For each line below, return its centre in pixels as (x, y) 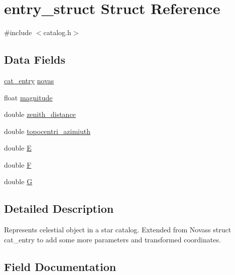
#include (18, 32)
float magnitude (28, 97)
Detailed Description (59, 209)
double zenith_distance (40, 114)
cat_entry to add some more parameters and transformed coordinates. (112, 239)
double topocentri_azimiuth (47, 131)
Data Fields (35, 59)
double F (18, 164)
